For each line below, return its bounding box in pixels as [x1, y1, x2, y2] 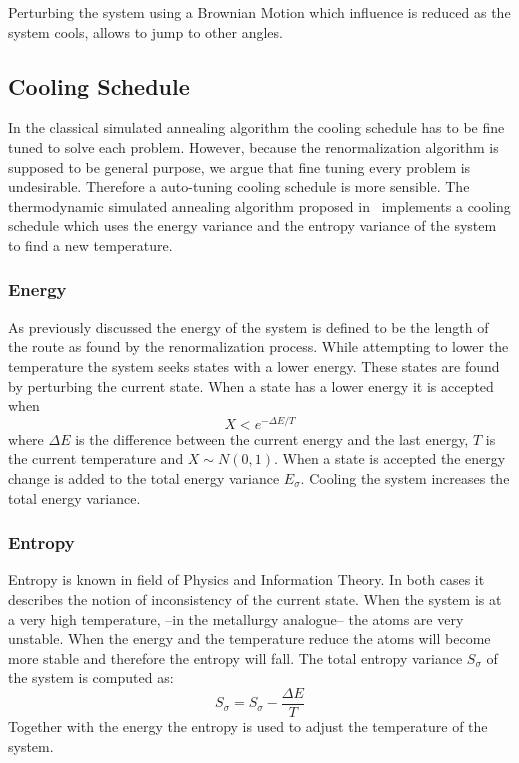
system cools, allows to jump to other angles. [8, 21, 283, 42]
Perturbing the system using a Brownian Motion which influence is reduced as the [8, 2, 511, 22]
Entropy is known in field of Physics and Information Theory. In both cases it [8, 569, 485, 590]
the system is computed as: [8, 667, 174, 688]
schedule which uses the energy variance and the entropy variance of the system [8, 215, 497, 236]
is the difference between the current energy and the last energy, [75, 428, 469, 449]
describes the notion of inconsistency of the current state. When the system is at [8, 589, 502, 609]
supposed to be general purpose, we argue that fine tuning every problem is [8, 156, 471, 177]
